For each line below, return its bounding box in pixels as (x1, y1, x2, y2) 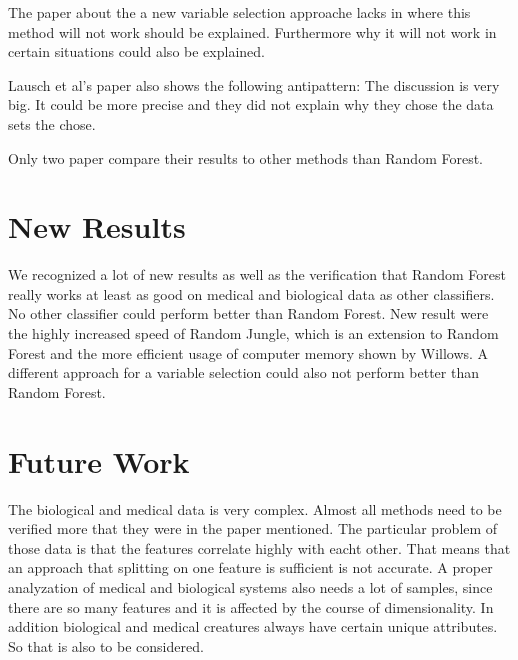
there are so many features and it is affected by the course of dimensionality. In (8, 596, 494, 617)
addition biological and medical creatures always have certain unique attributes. (8, 616, 498, 637)
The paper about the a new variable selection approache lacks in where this (8, 2, 471, 22)
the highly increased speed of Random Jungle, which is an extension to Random (8, 323, 499, 344)
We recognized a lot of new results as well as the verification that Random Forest (8, 264, 506, 285)
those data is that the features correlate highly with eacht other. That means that (8, 537, 511, 558)
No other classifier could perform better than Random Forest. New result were (8, 303, 489, 324)
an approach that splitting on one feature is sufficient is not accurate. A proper (8, 557, 493, 578)
